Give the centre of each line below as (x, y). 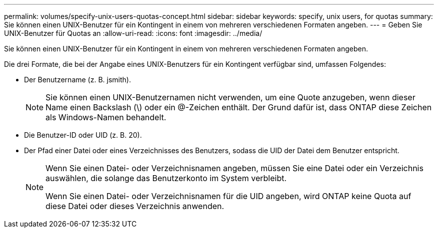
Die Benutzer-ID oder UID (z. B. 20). (83, 135)
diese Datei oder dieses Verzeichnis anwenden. (135, 206)
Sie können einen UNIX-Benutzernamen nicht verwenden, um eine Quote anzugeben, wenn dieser (230, 97)
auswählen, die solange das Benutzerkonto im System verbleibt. (166, 178)
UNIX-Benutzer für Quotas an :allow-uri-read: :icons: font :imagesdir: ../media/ (133, 33)
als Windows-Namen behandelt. (106, 117)
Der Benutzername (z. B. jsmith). (77, 80)
